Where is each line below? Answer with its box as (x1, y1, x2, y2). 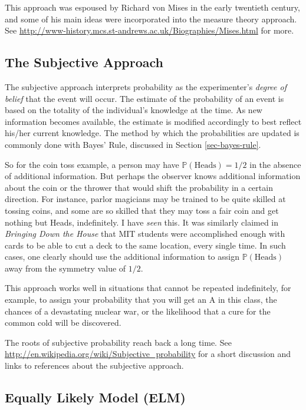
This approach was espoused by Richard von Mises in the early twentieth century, (5, 1, 300, 13)
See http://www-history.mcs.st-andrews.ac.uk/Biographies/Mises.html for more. (5, 24, 294, 37)
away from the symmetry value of (5, 262, 126, 274)
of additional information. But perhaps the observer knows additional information (5, 170, 301, 182)
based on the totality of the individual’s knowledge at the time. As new (5, 104, 262, 116)
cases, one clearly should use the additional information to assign (5, 250, 239, 263)
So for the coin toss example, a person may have (5, 158, 179, 170)
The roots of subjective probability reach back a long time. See (5, 336, 232, 348)
